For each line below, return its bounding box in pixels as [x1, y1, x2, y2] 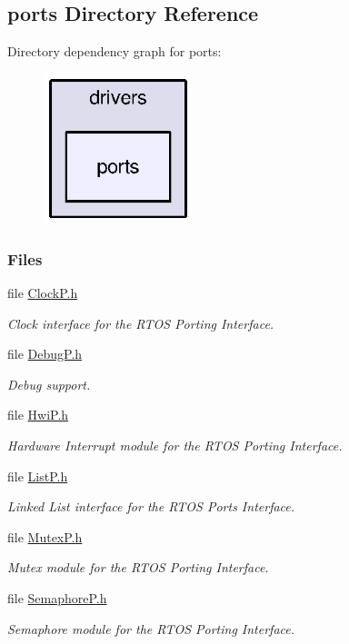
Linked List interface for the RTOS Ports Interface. [7, 497, 295, 516]
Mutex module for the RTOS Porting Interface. [7, 558, 269, 577]
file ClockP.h [7, 283, 78, 302]
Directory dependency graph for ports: [7, 42, 222, 61]
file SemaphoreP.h [7, 589, 107, 608]
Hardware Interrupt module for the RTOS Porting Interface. [7, 436, 343, 455]
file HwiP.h [7, 405, 69, 424]
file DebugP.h [7, 344, 83, 363]
